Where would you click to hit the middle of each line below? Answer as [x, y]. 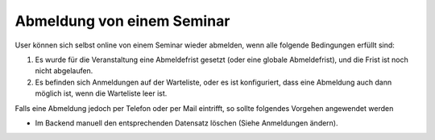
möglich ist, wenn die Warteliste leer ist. [101, 93]
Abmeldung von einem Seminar [122, 21]
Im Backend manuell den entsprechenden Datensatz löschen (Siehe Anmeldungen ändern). [186, 123]
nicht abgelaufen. [64, 71]
